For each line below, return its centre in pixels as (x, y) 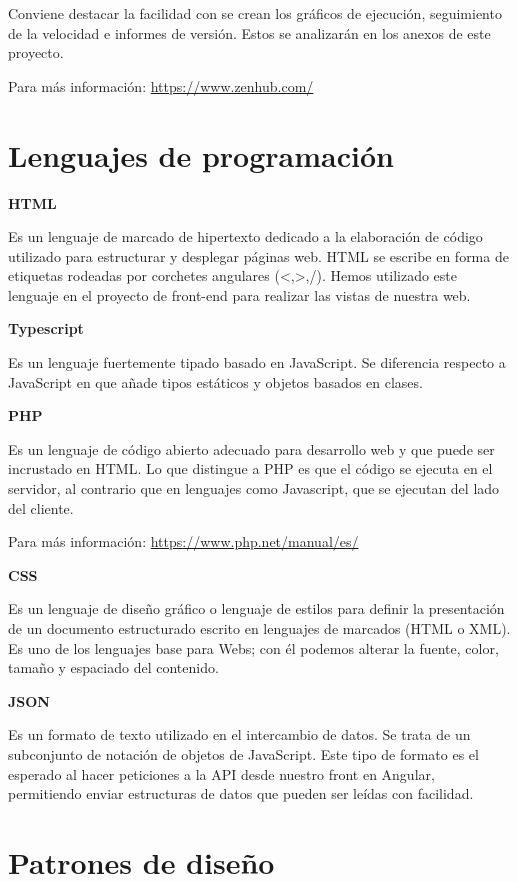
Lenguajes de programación (201, 154)
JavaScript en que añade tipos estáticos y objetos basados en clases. (215, 381)
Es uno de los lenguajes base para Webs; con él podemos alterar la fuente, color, (253, 647)
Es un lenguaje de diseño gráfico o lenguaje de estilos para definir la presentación (256, 608)
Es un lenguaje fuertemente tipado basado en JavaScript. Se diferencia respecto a (257, 362)
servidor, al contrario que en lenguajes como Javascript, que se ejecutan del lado (254, 488)
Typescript (46, 328)
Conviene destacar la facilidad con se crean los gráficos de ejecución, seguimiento (255, 13)
